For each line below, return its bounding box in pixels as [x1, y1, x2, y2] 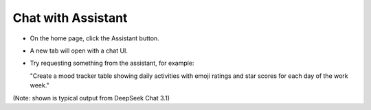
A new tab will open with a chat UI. [30, 46, 128, 55]
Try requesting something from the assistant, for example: [30, 59, 194, 68]
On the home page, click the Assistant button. [30, 34, 159, 42]
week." [30, 81, 49, 90]
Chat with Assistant [12, 10, 128, 25]
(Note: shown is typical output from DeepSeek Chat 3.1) [12, 94, 170, 102]
